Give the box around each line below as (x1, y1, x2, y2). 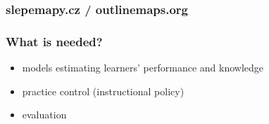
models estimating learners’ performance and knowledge (22, 60, 264, 75)
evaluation (22, 107, 67, 122)
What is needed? (6, 32, 103, 50)
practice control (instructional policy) (22, 83, 184, 98)
